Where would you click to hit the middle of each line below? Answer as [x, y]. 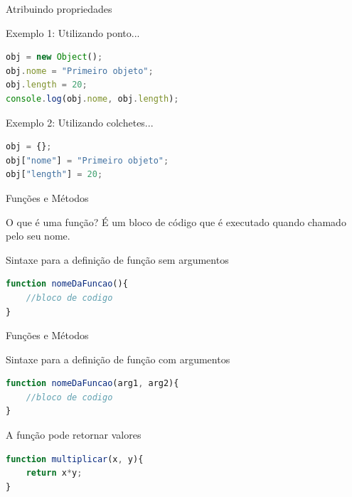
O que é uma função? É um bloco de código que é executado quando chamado [176, 221]
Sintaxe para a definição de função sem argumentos [117, 259]
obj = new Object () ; [54, 57]
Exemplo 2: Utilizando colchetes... [80, 122]
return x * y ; [54, 473]
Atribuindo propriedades [59, 9]
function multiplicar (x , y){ [75, 459]
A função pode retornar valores [74, 435]
